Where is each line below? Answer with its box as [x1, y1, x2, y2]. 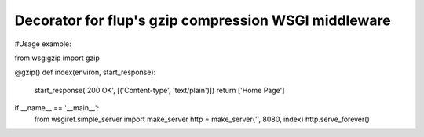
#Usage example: [14, 39, 71, 49]
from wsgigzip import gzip [14, 53, 100, 63]
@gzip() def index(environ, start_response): [14, 67, 156, 78]
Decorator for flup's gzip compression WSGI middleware [14, 12, 392, 29]
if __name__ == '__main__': [14, 103, 100, 113]
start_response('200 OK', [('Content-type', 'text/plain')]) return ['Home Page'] [34, 85, 285, 95]
